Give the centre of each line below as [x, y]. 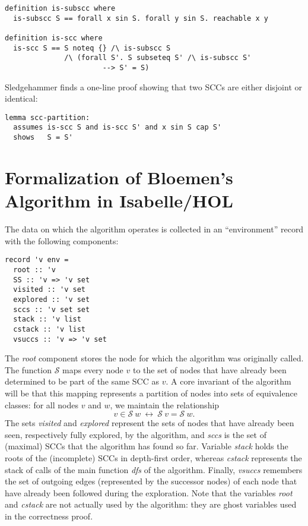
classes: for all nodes [42, 404]
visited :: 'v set [50, 290]
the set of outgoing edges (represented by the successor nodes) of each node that [151, 481]
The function [28, 369]
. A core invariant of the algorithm [228, 381]
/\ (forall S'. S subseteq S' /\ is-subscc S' [158, 58]
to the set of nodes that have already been [209, 369]
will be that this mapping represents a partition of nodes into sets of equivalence [151, 393]
